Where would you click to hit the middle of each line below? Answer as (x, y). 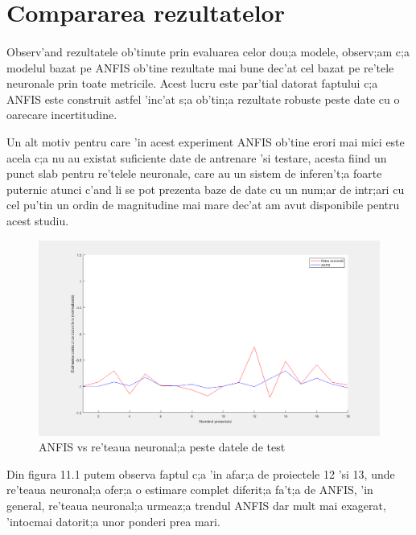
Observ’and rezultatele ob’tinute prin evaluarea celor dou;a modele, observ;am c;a (208, 51)
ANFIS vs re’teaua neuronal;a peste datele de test (162, 447)
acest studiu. (38, 220)
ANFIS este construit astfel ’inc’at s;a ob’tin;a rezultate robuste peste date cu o (203, 99)
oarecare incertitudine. (62, 115)
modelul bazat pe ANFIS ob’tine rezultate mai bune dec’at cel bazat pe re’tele (200, 67)
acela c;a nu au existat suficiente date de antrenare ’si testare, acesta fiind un (197, 157)
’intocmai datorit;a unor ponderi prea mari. (113, 521)
